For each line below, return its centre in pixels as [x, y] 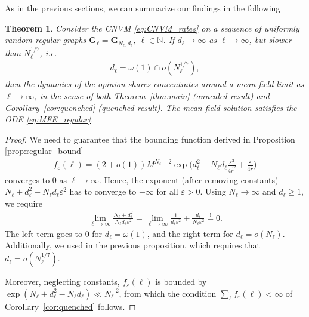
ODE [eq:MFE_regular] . [49, 119]
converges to [27, 179]
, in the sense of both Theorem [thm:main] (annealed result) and [152, 96]
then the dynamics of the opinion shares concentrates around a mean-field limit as [154, 84]
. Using [213, 191]
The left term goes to [44, 233]
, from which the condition [168, 293]
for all [167, 191]
